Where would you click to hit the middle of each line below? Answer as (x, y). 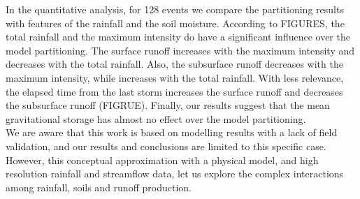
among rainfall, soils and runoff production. (99, 187)
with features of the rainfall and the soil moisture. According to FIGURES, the (175, 23)
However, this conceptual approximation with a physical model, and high (162, 160)
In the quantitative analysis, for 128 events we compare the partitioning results (175, 9)
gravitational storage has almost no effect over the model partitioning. (156, 118)
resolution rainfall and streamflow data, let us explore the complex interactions (175, 174)
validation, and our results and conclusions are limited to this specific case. (166, 146)
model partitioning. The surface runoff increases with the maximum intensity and (180, 50)
